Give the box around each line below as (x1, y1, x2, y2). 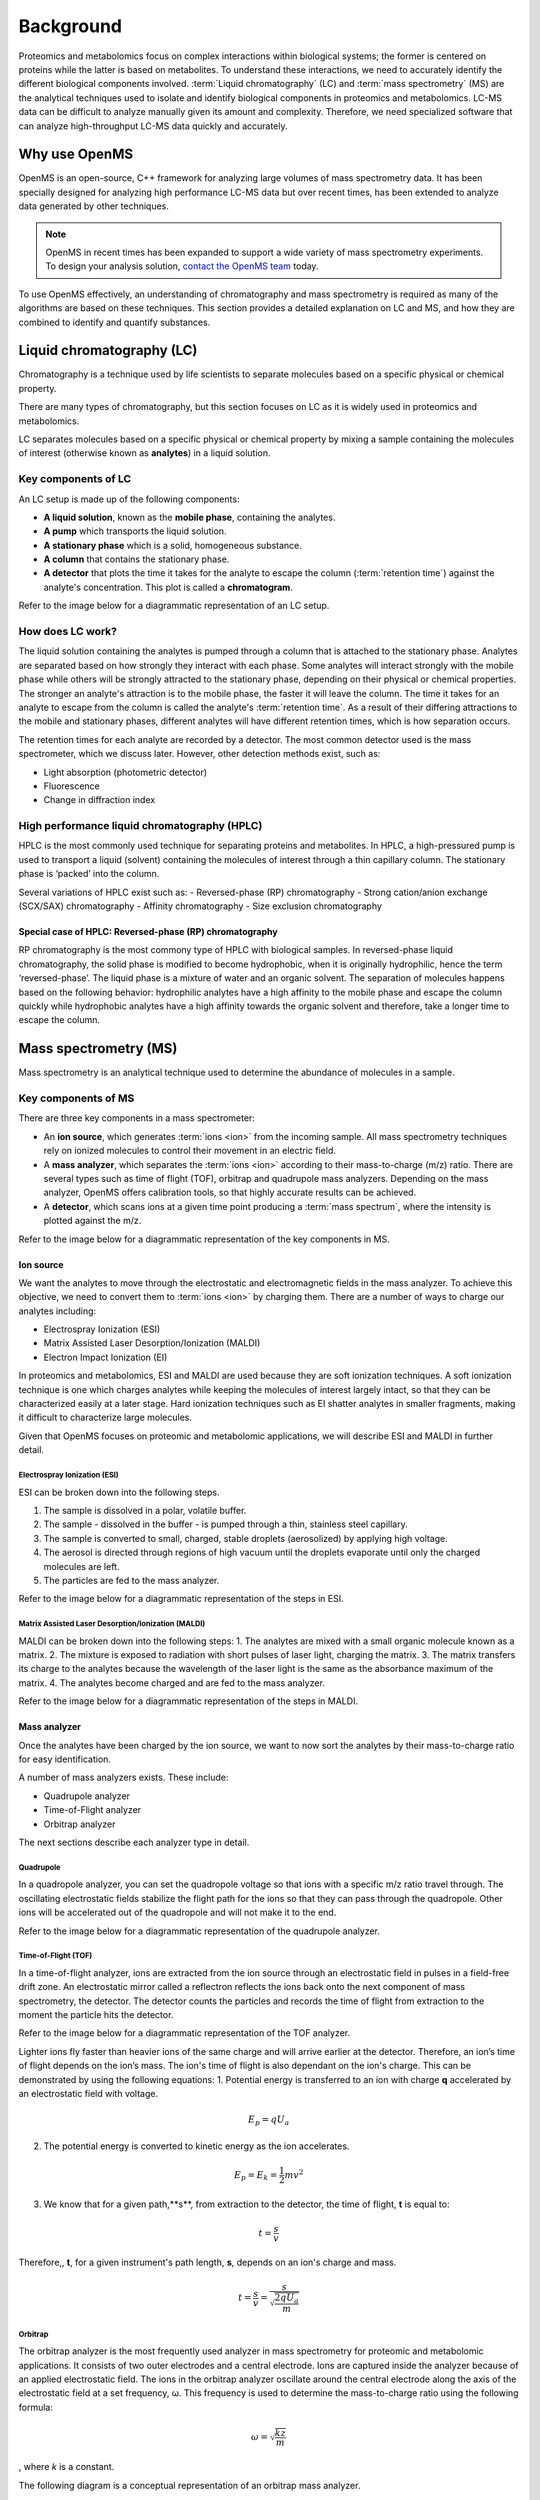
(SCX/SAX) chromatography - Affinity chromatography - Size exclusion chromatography (18, 900, 382, 912)
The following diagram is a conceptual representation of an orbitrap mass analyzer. (18, 2479, 361, 2491)
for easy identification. (18, 1753, 112, 1765)
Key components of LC (18, 472, 132, 486)
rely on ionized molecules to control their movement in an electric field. (43, 1145, 337, 1157)
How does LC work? (18, 625, 117, 639)
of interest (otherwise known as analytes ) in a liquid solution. (18, 447, 271, 459)
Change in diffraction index (43, 794, 156, 806)
